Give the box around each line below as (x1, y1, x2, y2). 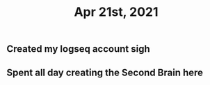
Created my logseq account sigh (6, 43, 150, 55)
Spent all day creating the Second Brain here (6, 66, 203, 78)
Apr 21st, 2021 (74, 4, 159, 20)
